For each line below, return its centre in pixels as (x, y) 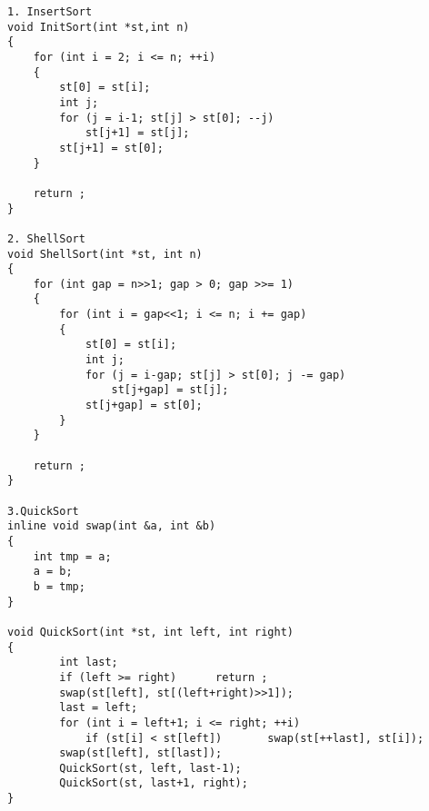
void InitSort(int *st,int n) (99, 27)
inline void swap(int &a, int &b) (112, 526)
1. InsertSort (50, 12)
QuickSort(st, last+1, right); (154, 783)
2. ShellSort (46, 238)
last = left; (99, 708)
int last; (89, 663)
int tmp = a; (72, 556)
